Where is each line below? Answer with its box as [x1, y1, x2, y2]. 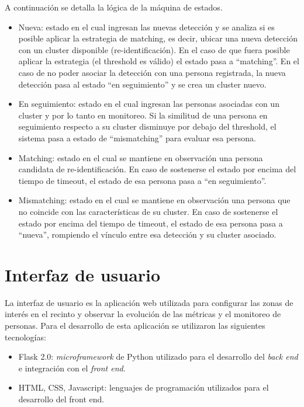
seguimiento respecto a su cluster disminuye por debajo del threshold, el [18, 120, 277, 133]
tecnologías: [5, 331, 46, 343]
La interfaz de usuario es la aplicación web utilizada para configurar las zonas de [5, 296, 293, 308]
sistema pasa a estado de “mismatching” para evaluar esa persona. [18, 131, 257, 144]
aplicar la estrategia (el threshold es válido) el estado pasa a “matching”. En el [18, 55, 299, 67]
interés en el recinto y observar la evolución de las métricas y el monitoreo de [5, 308, 281, 320]
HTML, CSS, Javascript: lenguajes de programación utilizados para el [18, 381, 269, 394]
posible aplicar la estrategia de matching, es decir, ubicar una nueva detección [18, 32, 298, 44]
